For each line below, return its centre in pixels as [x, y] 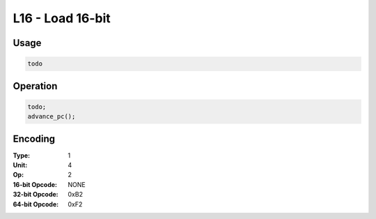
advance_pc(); [52, 116]
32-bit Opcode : [36, 195]
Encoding [34, 138]
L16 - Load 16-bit [62, 18]
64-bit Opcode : [36, 204]
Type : [22, 155]
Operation [35, 86]
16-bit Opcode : [35, 184]
